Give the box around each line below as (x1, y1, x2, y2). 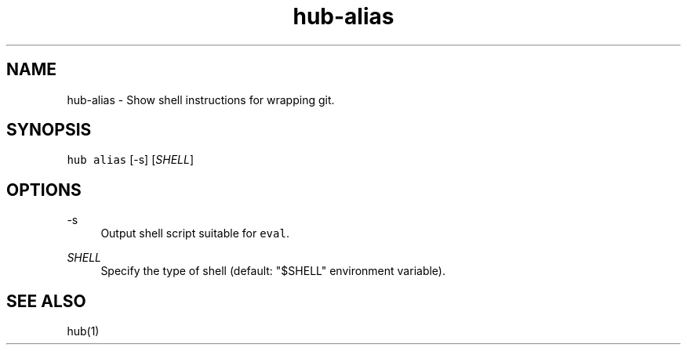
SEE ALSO (6, 291, 86, 311)
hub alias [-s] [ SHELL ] (67, 153, 194, 167)
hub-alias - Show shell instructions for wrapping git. (67, 92, 335, 107)
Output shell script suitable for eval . (100, 226, 289, 241)
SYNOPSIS (6, 120, 92, 140)
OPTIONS (6, 179, 82, 200)
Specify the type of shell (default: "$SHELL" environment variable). (100, 264, 445, 278)
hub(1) (67, 324, 100, 338)
